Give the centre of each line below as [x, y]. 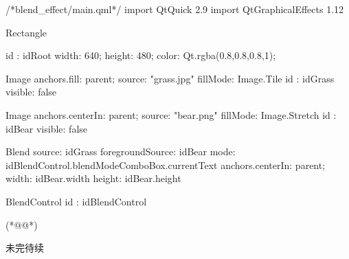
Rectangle [26, 32]
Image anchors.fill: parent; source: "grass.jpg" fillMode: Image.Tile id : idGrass [170, 78]
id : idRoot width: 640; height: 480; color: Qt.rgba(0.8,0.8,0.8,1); [141, 55]
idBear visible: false [46, 128]
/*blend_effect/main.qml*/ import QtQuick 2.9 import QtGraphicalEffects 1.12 [175, 9]
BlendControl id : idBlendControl [76, 201]
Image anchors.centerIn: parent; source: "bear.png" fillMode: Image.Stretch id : [171, 114]
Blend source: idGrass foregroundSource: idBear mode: [121, 151]
